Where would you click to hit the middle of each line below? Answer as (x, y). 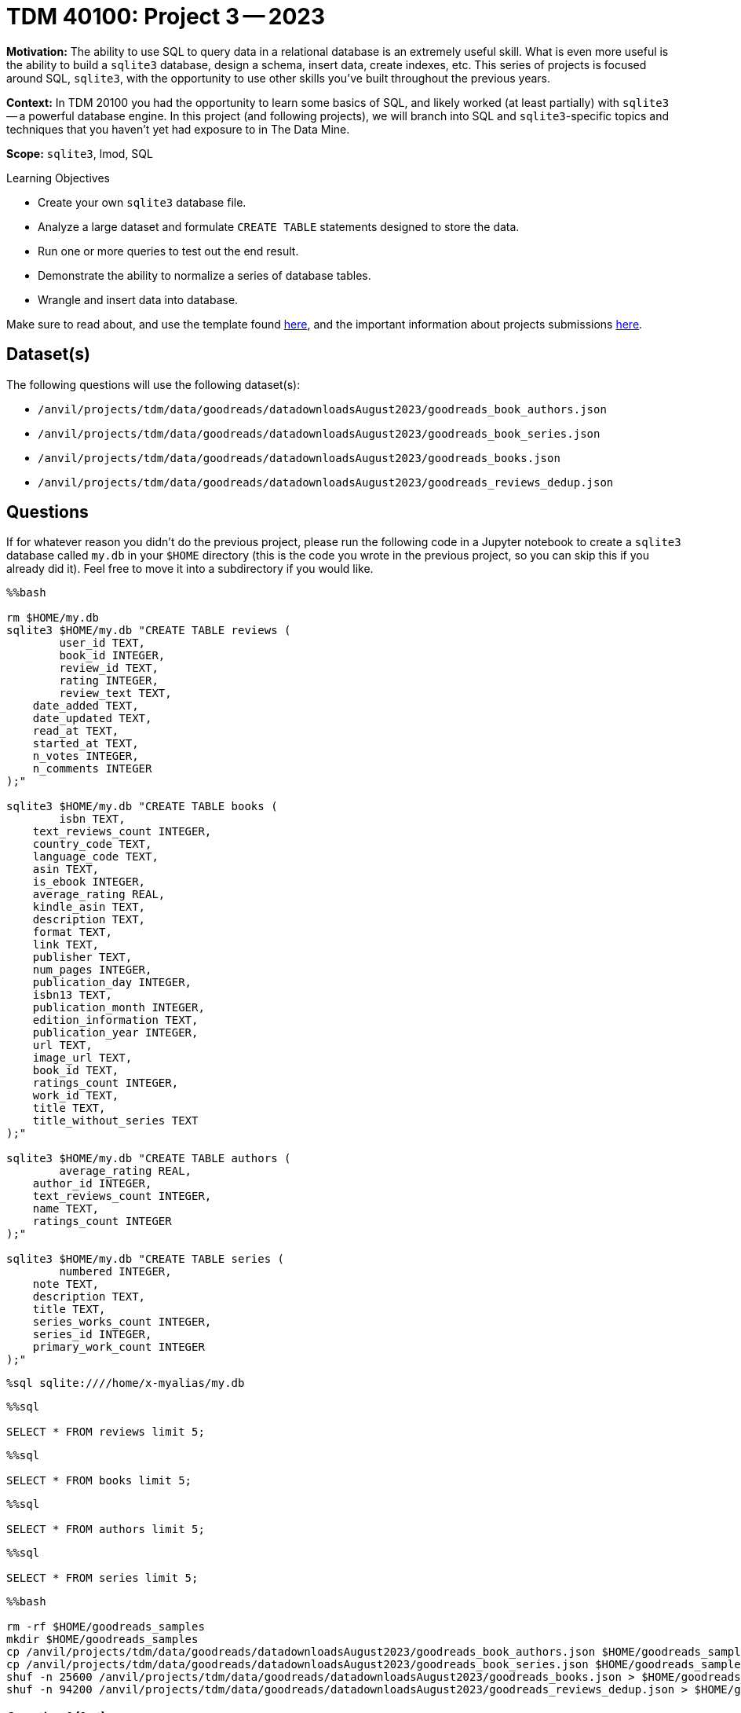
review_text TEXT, (115, 693)
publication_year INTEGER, (115, 1033)
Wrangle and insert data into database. (138, 299)
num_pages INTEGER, (92, 970)
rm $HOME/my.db (53, 618)
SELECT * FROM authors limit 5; (106, 1530)
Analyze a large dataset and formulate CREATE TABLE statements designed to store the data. (279, 226)
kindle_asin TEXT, (89, 907)
